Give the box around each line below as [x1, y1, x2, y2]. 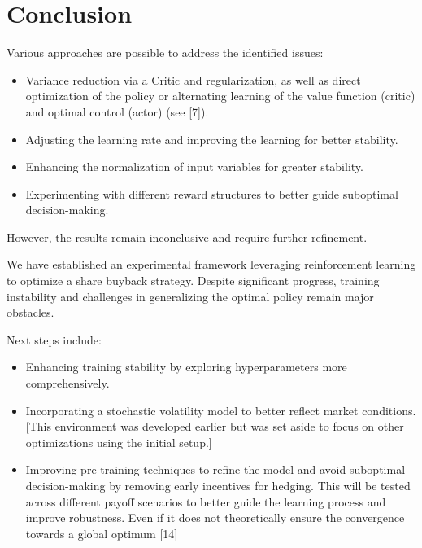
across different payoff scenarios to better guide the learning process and [25, 493, 386, 510]
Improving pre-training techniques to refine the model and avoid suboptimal [25, 461, 406, 478]
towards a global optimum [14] [25, 524, 178, 541]
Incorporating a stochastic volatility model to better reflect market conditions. [25, 401, 416, 419]
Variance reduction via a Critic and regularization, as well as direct [25, 71, 361, 88]
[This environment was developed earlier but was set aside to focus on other [25, 418, 404, 435]
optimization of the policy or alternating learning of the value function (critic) [25, 87, 415, 104]
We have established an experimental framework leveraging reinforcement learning [7, 256, 416, 273]
